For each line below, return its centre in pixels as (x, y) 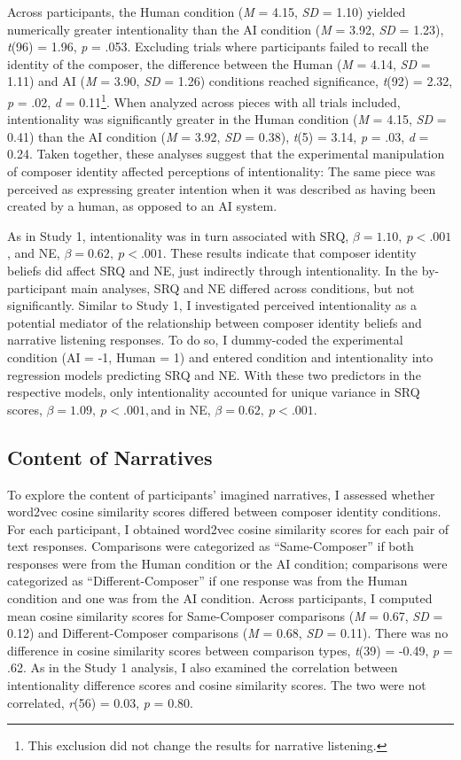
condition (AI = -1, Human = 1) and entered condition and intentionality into (220, 357)
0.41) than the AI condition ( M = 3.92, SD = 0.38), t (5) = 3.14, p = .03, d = (218, 136)
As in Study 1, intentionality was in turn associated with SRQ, (178, 235)
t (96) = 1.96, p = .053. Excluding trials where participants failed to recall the (218, 47)
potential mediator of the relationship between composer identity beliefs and (215, 322)
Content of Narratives (110, 457)
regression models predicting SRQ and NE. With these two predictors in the (214, 374)
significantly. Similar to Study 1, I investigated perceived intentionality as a (212, 305)
